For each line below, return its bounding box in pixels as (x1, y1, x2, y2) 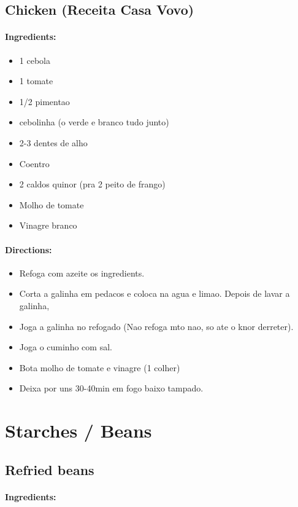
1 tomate (19, 74, 53, 87)
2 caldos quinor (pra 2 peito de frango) (19, 178, 166, 191)
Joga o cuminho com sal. (19, 340, 112, 353)
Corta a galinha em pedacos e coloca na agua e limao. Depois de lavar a (19, 287, 290, 300)
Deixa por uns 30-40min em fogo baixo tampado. (19, 382, 204, 395)
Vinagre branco (19, 219, 77, 232)
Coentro (19, 157, 50, 170)
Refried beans (5, 460, 94, 479)
